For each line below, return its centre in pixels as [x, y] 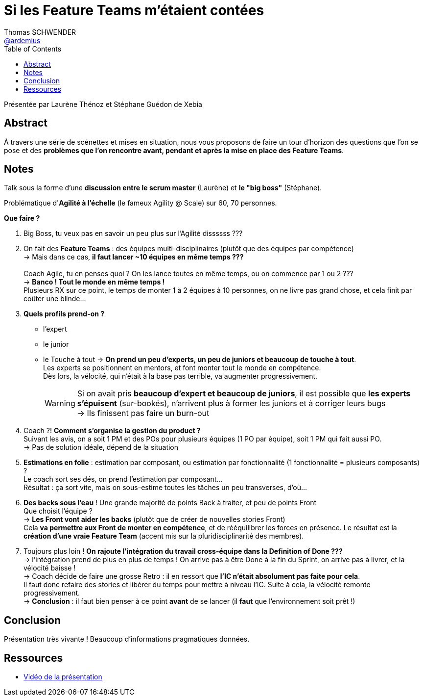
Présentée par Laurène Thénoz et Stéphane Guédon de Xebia [103, 104]
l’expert [55, 329]
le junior [56, 344]
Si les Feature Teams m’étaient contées [134, 10]
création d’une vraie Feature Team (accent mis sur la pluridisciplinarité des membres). [164, 536]
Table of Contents [33, 49]
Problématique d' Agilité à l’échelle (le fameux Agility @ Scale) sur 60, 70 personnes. [141, 203]
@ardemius [22, 40]
